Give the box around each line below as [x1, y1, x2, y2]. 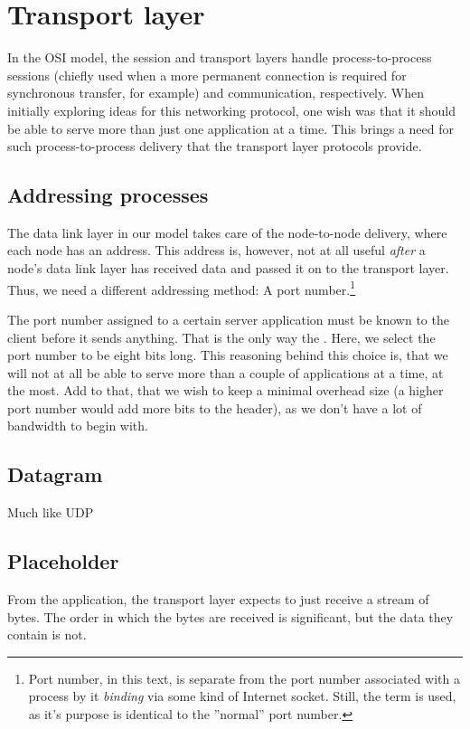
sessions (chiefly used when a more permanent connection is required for [7, 65, 407, 84]
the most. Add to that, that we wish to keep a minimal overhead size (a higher [7, 381, 444, 400]
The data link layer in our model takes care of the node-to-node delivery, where [7, 222, 447, 241]
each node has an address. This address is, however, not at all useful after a [7, 241, 426, 260]
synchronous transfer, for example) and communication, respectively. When [7, 83, 424, 102]
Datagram [7, 460, 103, 488]
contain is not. [7, 625, 87, 644]
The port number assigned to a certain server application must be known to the [7, 309, 449, 328]
